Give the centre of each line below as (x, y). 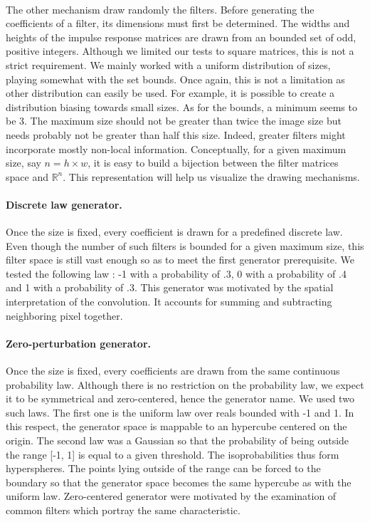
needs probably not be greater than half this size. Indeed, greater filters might (176, 134)
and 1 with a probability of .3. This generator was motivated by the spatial (170, 287)
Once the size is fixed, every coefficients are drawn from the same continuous (173, 371)
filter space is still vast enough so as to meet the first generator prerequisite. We (180, 260)
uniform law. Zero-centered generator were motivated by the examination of (171, 496)
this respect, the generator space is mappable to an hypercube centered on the (176, 426)
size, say (23, 163)
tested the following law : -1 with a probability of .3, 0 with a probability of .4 (176, 273)
